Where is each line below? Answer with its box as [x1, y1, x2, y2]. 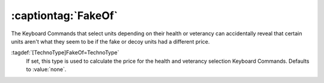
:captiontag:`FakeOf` [11, 9, 118, 22]
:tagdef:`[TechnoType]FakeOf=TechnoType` [11, 49, 119, 56]
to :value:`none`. [26, 66, 67, 73]
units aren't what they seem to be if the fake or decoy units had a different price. [11, 38, 210, 45]
